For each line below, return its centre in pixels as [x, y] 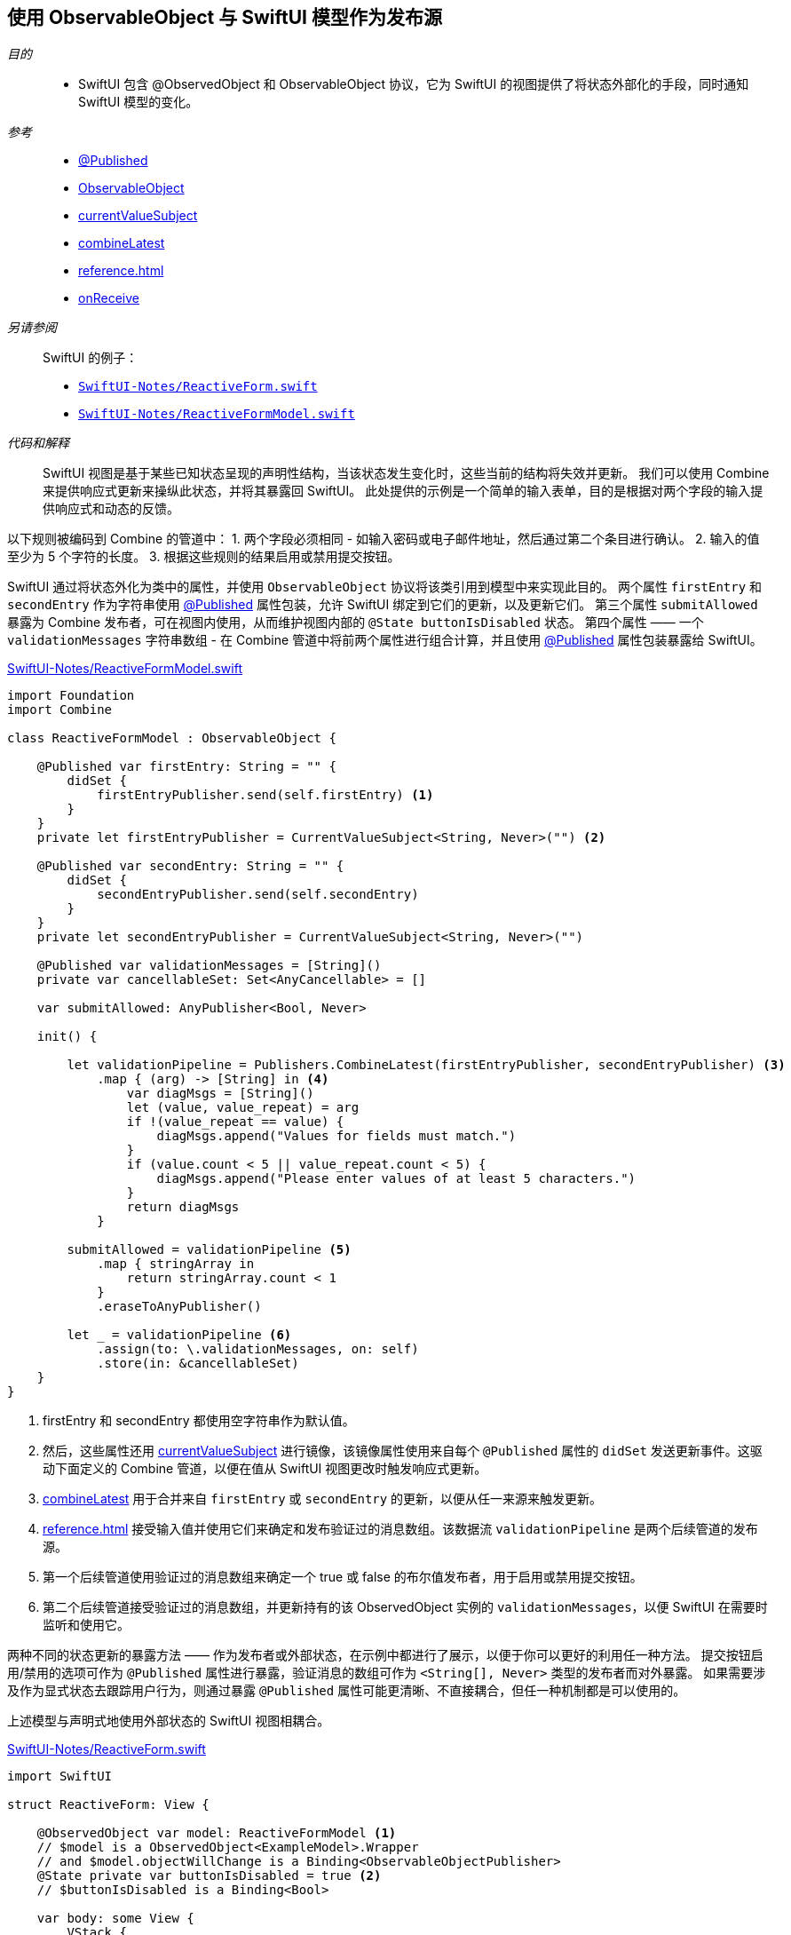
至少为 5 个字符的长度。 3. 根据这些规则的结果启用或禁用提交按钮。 [204, 557]
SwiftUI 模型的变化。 [138, 102]
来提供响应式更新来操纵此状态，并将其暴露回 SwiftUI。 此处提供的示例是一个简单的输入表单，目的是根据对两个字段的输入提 [403, 491]
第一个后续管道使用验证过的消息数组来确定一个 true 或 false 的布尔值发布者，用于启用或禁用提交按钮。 [343, 1577]
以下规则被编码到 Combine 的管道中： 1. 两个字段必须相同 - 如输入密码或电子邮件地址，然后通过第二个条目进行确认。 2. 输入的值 [384, 539]
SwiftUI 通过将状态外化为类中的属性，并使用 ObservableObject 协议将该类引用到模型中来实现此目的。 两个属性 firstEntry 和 [385, 587]
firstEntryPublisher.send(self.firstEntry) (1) [265, 795]
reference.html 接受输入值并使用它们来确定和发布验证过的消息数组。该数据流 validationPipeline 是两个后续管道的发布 [400, 1529]
